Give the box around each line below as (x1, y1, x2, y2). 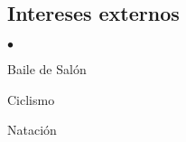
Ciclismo (7, 90, 55, 109)
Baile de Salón (7, 60, 87, 79)
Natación (7, 120, 57, 139)
